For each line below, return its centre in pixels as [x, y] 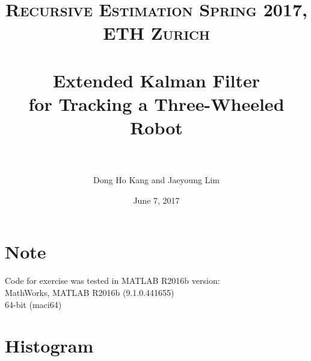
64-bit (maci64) [33, 304]
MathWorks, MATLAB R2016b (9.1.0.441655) [90, 292]
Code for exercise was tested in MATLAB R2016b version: [112, 281]
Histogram [49, 346]
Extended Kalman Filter [156, 80]
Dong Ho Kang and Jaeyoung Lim [156, 180]
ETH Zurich [156, 33]
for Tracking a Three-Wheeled [156, 103]
